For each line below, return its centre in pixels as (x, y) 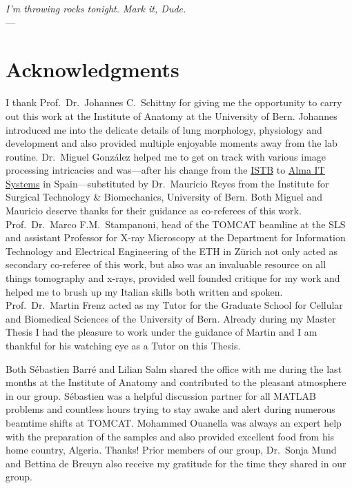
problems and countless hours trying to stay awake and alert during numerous (170, 409)
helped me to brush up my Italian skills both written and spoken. (144, 291)
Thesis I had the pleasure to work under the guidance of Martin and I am (162, 332)
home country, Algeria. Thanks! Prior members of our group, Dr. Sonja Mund (171, 450)
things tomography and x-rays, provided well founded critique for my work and (173, 278)
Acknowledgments (92, 69)
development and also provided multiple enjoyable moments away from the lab (172, 143)
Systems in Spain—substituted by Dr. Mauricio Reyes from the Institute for (167, 183)
